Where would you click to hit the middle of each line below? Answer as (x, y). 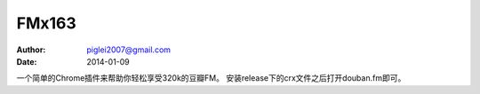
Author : (31, 50)
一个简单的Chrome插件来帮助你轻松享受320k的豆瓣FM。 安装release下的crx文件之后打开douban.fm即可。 (211, 78)
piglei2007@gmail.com (129, 50)
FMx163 (47, 23)
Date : (27, 61)
